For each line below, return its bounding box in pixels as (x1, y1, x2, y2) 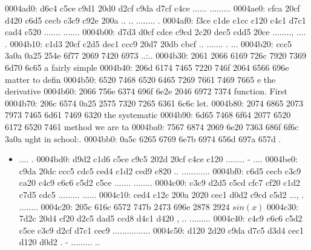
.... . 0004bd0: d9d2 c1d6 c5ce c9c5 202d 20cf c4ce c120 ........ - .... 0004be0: (19, 153, 298, 165)
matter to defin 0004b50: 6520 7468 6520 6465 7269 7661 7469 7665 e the (5, 73, 276, 85)
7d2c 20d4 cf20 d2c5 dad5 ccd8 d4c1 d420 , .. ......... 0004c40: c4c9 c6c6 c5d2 (19, 212, 303, 225)
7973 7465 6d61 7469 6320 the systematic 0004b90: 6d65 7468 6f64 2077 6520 (5, 108, 291, 121)
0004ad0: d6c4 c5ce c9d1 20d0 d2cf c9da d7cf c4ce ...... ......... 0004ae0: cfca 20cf (5, 2, 300, 14)
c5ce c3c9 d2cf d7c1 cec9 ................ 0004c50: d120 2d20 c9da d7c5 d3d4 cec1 (19, 223, 304, 236)
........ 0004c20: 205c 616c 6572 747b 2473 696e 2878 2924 (19, 200, 230, 212)
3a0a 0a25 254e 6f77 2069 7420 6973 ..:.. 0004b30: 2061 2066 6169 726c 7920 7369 (5, 49, 307, 62)
